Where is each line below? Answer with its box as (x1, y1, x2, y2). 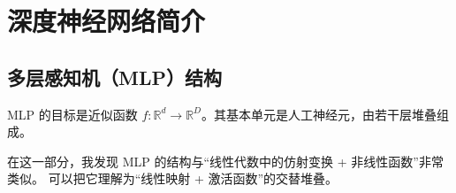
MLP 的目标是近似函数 (7, 104, 138, 123)
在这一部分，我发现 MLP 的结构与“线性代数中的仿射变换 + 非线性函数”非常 (7, 151, 444, 170)
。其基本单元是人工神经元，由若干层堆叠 (201, 104, 437, 123)
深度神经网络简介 (7, 3, 206, 39)
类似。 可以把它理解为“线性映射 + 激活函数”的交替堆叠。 (7, 169, 338, 188)
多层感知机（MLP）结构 (7, 63, 222, 90)
